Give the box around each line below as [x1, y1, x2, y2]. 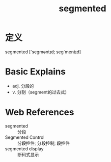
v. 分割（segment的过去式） [12, 89, 70, 95]
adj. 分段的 [12, 83, 34, 89]
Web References [5, 107, 75, 118]
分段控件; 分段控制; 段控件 [17, 140, 70, 146]
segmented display [5, 146, 44, 152]
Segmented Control [5, 134, 45, 140]
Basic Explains [5, 66, 66, 77]
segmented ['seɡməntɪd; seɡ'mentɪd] [5, 49, 81, 55]
